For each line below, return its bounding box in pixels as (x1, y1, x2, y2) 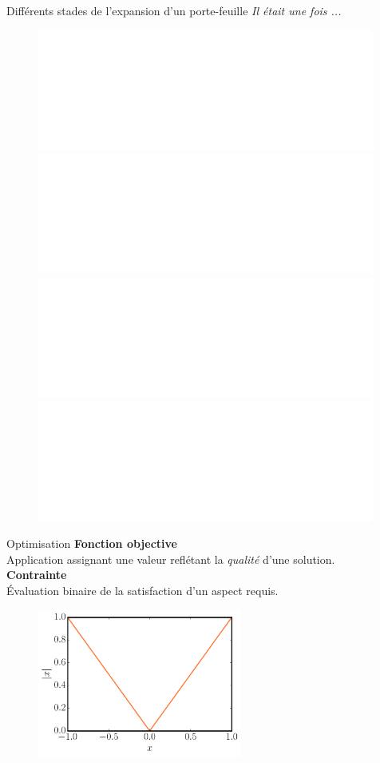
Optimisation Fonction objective (6, 534, 177, 551)
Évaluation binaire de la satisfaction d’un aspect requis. (6, 581, 279, 598)
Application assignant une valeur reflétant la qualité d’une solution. (6, 550, 335, 567)
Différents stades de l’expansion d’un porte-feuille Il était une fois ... (6, 2, 342, 18)
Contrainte (6, 566, 67, 583)
